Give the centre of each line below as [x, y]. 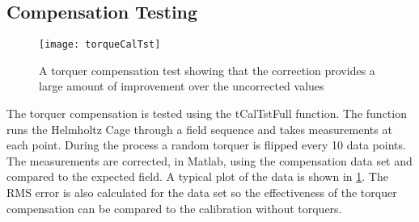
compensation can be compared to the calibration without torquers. [174, 208]
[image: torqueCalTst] [100, 45]
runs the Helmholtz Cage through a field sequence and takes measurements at [199, 129]
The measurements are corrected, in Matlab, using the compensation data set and [209, 160]
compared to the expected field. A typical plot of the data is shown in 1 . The [197, 176]
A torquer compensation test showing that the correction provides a [207, 70]
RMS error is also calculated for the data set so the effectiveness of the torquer [202, 193]
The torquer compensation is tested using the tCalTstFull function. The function [207, 113]
